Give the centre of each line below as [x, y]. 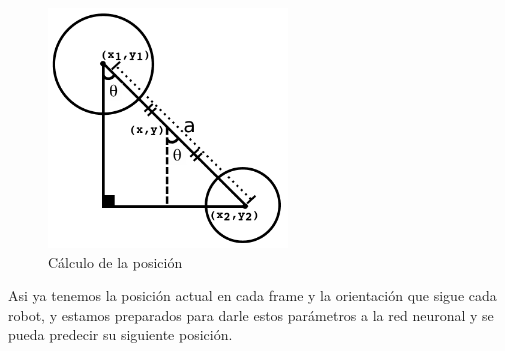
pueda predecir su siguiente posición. [120, 334]
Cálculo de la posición [115, 261]
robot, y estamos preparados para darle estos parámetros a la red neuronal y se [251, 314]
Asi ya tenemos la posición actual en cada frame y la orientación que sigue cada [252, 295]
